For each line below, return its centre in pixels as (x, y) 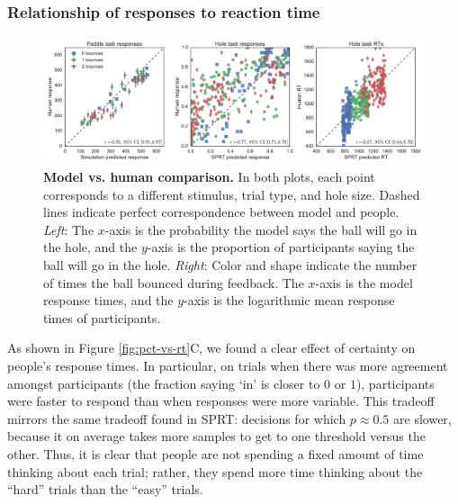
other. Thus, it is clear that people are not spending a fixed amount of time (216, 453)
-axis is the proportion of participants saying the (281, 247)
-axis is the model (364, 282)
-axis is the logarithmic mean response (289, 300)
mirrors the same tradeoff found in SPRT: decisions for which (177, 418)
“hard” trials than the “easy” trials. (105, 489)
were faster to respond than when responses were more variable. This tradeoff (221, 401)
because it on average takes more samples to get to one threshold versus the (216, 436)
